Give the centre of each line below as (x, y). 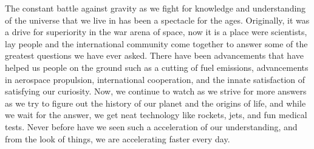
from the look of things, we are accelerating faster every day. (118, 138)
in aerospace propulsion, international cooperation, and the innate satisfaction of (155, 79)
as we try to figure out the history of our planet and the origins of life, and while (155, 103)
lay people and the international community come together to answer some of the (156, 43)
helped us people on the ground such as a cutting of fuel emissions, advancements (157, 67)
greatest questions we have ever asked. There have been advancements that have (154, 55)
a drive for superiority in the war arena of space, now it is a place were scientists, (156, 32)
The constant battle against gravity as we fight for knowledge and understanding (155, 8)
